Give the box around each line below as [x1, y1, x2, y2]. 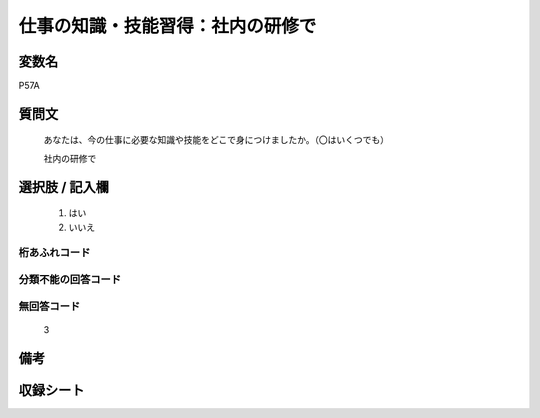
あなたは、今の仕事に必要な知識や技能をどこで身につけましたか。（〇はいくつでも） [43, 134, 390, 146]
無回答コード [18, 299, 81, 313]
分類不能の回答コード [18, 272, 122, 286]
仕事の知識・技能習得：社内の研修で [18, 15, 317, 37]
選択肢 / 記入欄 [18, 178, 110, 195]
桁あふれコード [18, 246, 91, 260]
